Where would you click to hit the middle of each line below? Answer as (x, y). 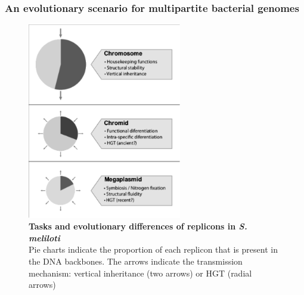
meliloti (44, 237)
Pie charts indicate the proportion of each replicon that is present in (153, 249)
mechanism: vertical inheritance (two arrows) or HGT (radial (140, 273)
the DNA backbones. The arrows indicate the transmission (136, 261)
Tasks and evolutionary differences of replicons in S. (138, 226)
